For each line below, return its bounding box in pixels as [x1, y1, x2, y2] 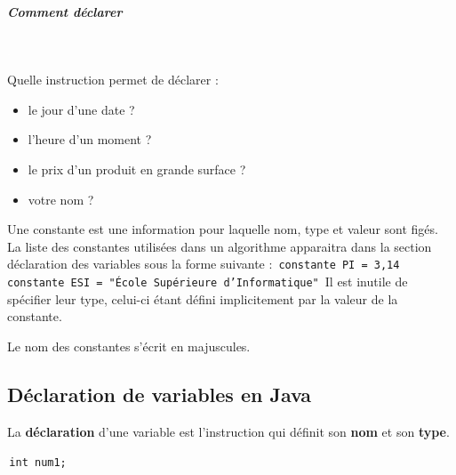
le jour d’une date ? [28, 100, 135, 118]
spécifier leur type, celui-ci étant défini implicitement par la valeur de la [7, 289, 398, 308]
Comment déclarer [7, 2, 123, 20]
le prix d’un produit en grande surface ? [28, 159, 246, 178]
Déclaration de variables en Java [7, 380, 312, 407]
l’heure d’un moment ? [28, 130, 152, 149]
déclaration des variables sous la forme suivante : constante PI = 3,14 [7, 254, 400, 273]
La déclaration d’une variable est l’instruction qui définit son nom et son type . [7, 422, 450, 440]
